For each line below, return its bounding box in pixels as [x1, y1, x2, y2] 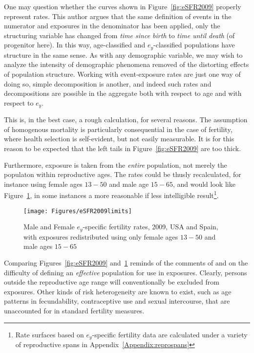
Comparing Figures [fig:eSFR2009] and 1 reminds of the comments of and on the [4, 257, 248, 267]
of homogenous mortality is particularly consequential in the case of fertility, [4, 124, 233, 134]
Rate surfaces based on [15, 329, 84, 339]
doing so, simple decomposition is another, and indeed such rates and [4, 78, 212, 88]
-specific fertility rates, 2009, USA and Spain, [83, 221, 218, 232]
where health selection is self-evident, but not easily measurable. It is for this [4, 133, 234, 144]
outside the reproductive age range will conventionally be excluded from [4, 277, 219, 287]
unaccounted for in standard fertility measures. [4, 305, 145, 315]
